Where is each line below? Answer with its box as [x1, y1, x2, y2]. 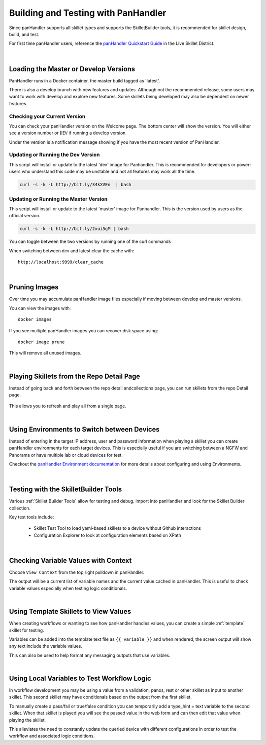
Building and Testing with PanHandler [9, 7, 166, 18]
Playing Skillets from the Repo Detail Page [9, 372, 140, 380]
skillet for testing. [9, 627, 44, 633]
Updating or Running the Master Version [9, 196, 108, 202]
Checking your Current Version [9, 113, 86, 119]
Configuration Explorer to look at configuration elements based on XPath [33, 532, 182, 538]
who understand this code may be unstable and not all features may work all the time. [21, 168, 196, 175]
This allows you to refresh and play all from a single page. [9, 403, 127, 409]
